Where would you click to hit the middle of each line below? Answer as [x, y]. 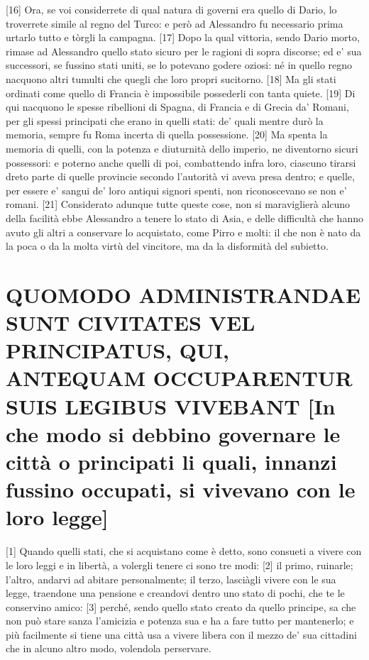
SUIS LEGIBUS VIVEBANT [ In [171, 406]
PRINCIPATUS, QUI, [117, 350]
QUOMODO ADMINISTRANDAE [183, 294]
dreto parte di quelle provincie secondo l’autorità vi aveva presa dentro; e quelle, [180, 176]
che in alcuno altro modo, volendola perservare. [109, 648]
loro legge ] [57, 517]
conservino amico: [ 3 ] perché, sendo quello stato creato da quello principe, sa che [181, 606]
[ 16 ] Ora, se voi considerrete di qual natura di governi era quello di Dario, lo [171, 9]
